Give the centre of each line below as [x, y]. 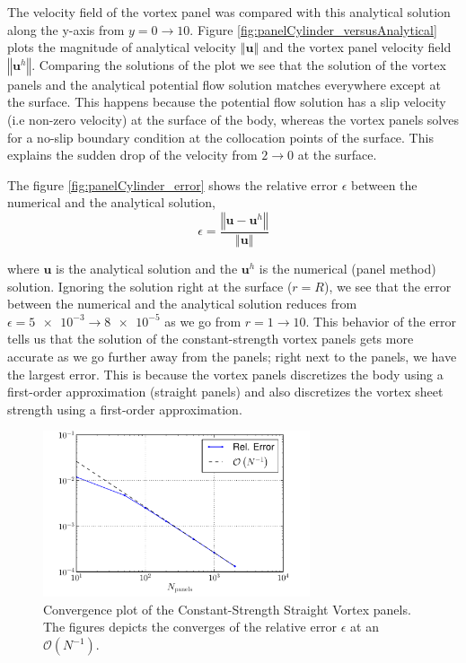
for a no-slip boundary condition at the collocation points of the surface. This [220, 137]
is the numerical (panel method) [347, 268]
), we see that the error [387, 286]
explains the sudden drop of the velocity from [132, 155]
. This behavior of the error [381, 321]
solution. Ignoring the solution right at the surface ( [150, 286]
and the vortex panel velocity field [357, 47]
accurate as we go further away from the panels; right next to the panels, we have [232, 356]
